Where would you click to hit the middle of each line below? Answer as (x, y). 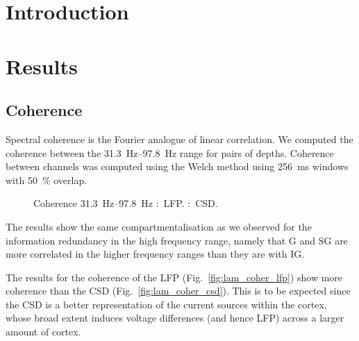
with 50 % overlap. (47, 180)
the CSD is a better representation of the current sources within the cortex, (166, 304)
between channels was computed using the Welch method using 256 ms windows (177, 166)
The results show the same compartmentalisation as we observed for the (159, 226)
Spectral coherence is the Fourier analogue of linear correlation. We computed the (179, 139)
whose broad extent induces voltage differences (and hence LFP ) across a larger (175, 318)
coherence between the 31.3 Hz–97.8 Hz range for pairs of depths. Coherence (170, 152)
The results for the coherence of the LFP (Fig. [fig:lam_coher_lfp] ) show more (174, 277)
